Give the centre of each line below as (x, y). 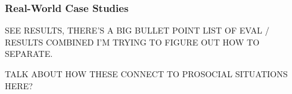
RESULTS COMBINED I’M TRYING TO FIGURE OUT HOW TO (132, 42)
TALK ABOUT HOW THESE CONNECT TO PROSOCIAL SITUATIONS (146, 74)
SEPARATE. (29, 54)
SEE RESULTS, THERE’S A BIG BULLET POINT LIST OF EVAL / (137, 30)
